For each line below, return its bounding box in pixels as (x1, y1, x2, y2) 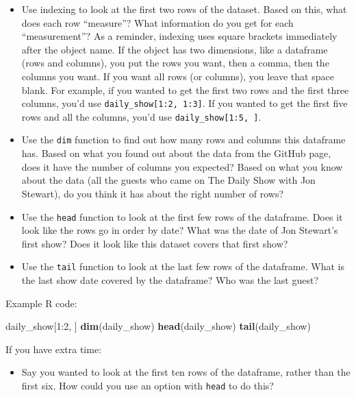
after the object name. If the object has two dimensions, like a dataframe (21, 42, 328, 56)
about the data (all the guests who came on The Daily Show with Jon (21, 173, 316, 187)
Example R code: (5, 296, 77, 310)
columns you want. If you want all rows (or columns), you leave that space (21, 69, 334, 83)
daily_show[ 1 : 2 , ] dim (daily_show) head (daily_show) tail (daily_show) (5, 319, 311, 333)
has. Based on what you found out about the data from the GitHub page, (21, 146, 331, 160)
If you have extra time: (5, 341, 102, 356)
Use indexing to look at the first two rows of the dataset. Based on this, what (21, 2, 347, 16)
